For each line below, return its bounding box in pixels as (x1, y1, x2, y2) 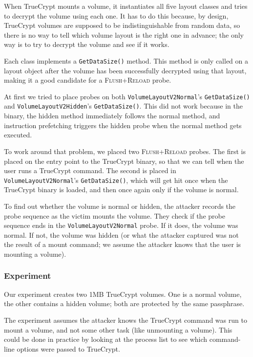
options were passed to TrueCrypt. (17, 343, 120, 354)
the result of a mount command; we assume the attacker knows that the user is (4, 239, 241, 249)
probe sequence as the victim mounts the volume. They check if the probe (4, 210, 225, 221)
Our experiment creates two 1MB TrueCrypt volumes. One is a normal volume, (4, 289, 242, 299)
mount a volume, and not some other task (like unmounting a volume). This (4, 324, 232, 335)
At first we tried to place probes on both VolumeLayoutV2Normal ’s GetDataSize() (4, 91, 250, 101)
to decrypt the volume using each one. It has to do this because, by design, (4, 10, 229, 21)
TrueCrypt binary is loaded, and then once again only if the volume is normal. (4, 184, 239, 195)
